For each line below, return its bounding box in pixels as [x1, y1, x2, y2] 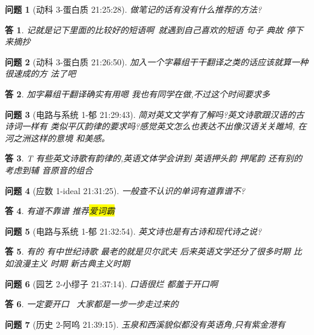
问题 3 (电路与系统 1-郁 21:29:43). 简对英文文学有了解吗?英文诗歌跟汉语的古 [5, 108, 304, 120]
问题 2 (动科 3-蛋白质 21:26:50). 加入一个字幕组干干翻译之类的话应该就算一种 [5, 55, 309, 68]
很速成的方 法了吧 [5, 67, 76, 80]
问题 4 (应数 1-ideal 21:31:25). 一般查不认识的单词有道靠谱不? [5, 184, 246, 197]
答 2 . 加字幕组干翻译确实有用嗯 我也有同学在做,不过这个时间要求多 [5, 87, 270, 100]
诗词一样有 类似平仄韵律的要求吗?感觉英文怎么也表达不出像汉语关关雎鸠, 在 [5, 120, 307, 132]
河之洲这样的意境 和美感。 [5, 131, 110, 144]
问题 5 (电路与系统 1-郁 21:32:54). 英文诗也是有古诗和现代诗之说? [5, 224, 262, 237]
